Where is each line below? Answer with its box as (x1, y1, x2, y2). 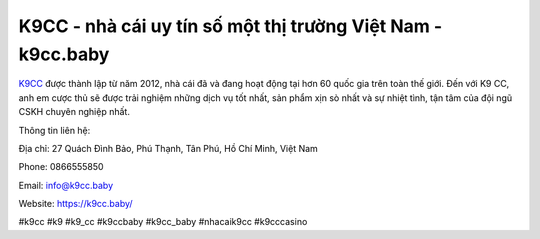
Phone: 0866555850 (18, 161, 104, 173)
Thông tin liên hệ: (18, 124, 91, 136)
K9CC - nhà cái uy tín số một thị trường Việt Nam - (18, 15, 443, 37)
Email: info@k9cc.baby (18, 179, 114, 191)
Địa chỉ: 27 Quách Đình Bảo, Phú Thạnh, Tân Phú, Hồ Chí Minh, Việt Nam (18, 142, 319, 154)
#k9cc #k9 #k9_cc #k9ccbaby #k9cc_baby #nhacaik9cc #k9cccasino (18, 216, 308, 228)
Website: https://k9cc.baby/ (18, 198, 134, 210)
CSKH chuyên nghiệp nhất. (18, 106, 130, 118)
